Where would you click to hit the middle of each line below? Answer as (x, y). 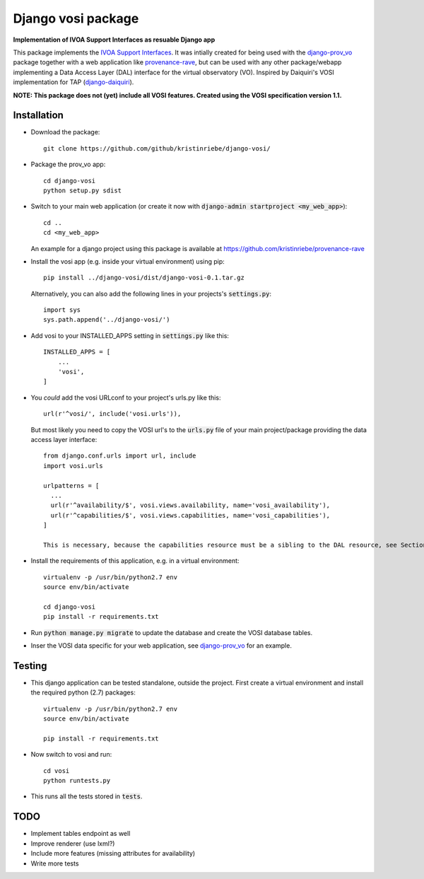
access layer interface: (64, 439)
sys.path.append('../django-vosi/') (107, 320)
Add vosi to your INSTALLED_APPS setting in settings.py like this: (130, 335)
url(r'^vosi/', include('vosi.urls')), (112, 414)
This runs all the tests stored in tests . (87, 796)
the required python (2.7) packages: (83, 692)
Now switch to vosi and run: (71, 755)
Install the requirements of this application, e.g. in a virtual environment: (135, 561)
